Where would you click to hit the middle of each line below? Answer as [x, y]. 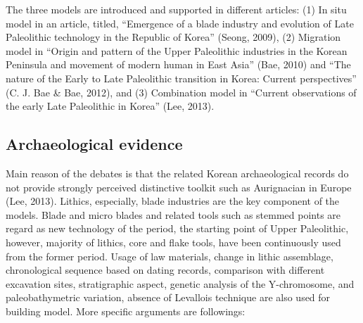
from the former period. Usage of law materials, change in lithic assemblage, [170, 256]
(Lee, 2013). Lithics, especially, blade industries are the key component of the [173, 201]
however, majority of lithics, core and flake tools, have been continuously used [173, 242]
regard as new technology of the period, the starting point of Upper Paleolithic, [177, 228]
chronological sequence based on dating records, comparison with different [165, 270]
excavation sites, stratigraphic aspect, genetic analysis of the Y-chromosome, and [180, 283]
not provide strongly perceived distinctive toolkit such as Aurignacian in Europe [179, 187]
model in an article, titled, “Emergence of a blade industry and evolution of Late [180, 23]
